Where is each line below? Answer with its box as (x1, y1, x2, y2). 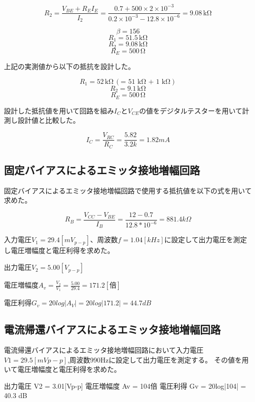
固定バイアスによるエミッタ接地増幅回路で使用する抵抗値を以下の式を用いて (4, 185, 252, 195)
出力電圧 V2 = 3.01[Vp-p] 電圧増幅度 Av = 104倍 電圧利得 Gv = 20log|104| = (4, 380, 246, 391)
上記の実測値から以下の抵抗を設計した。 (4, 61, 135, 72)
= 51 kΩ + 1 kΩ (121, 78, 171, 85)
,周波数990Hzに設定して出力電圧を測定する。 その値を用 (67, 354, 249, 365)
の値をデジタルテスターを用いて (139, 105, 243, 115)
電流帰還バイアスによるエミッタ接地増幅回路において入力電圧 (4, 345, 204, 355)
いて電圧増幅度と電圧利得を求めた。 (4, 364, 121, 374)
